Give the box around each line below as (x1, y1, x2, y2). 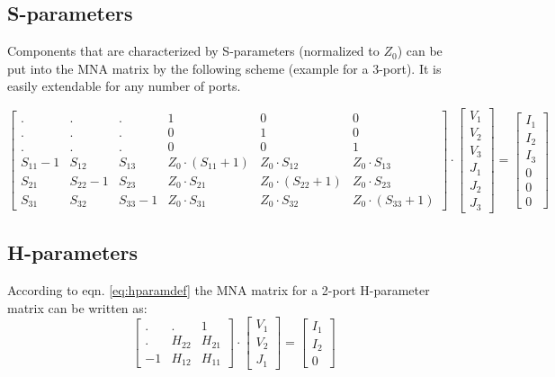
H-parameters (7, 238, 138, 266)
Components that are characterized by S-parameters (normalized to (7, 41, 380, 60)
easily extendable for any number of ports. (7, 76, 241, 95)
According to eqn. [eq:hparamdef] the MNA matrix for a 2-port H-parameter (7, 281, 430, 300)
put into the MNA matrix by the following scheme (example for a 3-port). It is (7, 58, 442, 77)
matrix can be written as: (7, 298, 148, 317)
